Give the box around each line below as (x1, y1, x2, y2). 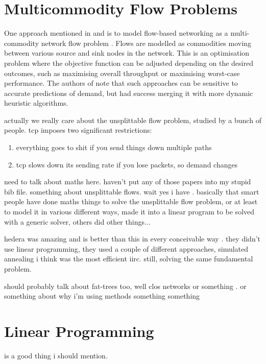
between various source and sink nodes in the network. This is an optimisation (4, 47, 250, 58)
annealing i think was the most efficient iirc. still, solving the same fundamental (4, 253, 253, 264)
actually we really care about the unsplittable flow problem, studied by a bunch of (4, 114, 261, 125)
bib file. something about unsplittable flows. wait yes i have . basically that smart (4, 186, 259, 197)
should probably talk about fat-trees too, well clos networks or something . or (4, 280, 247, 291)
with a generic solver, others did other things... (4, 216, 151, 227)
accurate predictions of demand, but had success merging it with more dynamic (4, 87, 253, 98)
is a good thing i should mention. (4, 350, 108, 360)
